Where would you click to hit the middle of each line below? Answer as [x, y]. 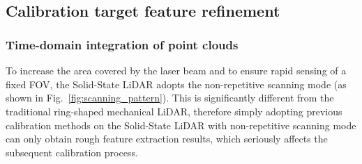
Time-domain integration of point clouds [122, 44]
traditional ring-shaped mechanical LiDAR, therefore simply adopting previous [174, 111]
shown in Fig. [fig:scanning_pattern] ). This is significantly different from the [170, 98]
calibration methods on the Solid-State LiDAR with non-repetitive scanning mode [181, 125]
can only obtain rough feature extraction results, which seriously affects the [167, 139]
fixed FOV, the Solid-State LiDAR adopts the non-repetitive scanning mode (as [176, 84]
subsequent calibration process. [72, 152]
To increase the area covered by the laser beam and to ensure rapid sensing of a [176, 71]
